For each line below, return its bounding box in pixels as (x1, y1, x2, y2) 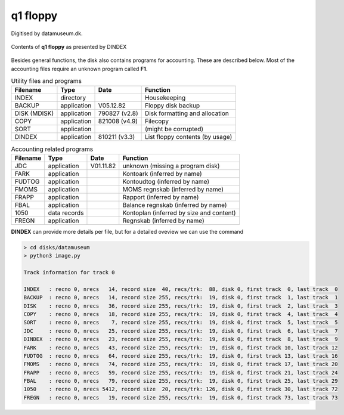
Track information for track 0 (23, 269, 116, 276)
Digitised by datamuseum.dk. (11, 30, 83, 37)
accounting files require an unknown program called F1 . (11, 65, 148, 72)
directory (60, 94, 86, 102)
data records (48, 209, 84, 217)
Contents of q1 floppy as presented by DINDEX (11, 43, 127, 50)
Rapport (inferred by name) (122, 193, 199, 201)
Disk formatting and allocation (144, 109, 230, 117)
